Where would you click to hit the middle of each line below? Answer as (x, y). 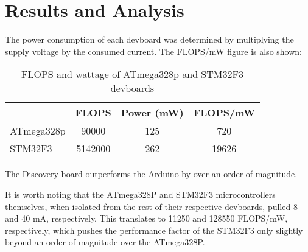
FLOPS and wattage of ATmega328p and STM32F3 (132, 74)
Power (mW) (152, 113)
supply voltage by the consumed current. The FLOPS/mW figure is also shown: (153, 51)
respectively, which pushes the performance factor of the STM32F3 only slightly (154, 230)
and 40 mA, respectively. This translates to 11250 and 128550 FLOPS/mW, (146, 218)
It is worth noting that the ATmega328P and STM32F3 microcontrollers (140, 194)
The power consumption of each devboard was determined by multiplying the (149, 39)
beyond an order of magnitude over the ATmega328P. (105, 242)
